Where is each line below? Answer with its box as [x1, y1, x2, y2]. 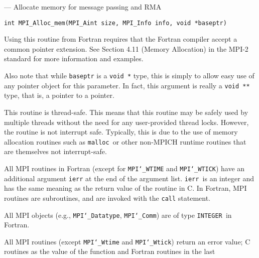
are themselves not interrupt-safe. [4, 146, 107, 157]
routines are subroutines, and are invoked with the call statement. [4, 192, 211, 203]
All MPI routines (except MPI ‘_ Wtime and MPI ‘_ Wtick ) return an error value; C [4, 236, 250, 246]
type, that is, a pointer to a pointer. [4, 90, 114, 100]
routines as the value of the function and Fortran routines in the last [4, 246, 215, 256]
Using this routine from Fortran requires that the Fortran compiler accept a [4, 34, 237, 44]
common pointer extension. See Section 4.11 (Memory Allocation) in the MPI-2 [4, 43, 248, 54]
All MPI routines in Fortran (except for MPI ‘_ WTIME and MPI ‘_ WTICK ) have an [4, 163, 245, 173]
